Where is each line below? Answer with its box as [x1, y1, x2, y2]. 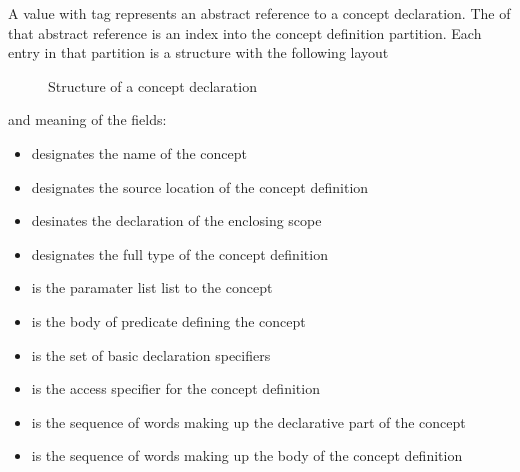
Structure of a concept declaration [48, 75, 257, 96]
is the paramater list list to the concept [31, 277, 273, 298]
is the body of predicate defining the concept [31, 310, 306, 331]
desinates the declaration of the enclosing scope [31, 210, 322, 231]
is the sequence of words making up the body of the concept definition [31, 445, 463, 466]
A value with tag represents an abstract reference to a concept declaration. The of [8, 3, 511, 23]
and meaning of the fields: [8, 109, 167, 130]
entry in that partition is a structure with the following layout [8, 42, 389, 63]
